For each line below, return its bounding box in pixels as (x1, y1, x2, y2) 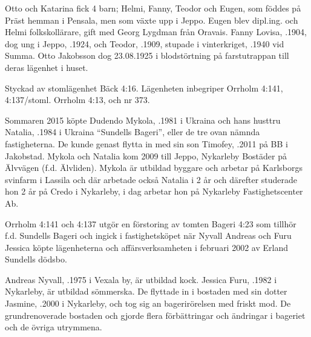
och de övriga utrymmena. (5, 321, 102, 333)
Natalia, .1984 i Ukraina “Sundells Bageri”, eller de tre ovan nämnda (5, 125, 260, 138)
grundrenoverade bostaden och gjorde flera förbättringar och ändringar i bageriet (5, 309, 306, 321)
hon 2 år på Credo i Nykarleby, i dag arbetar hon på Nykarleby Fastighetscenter (5, 185, 303, 198)
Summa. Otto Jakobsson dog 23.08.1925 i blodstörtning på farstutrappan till (5, 49, 289, 62)
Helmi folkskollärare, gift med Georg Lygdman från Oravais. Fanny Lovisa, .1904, (5, 25, 307, 38)
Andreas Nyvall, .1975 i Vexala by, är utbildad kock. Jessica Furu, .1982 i (5, 273, 277, 285)
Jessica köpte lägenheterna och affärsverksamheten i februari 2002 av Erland (5, 241, 288, 253)
